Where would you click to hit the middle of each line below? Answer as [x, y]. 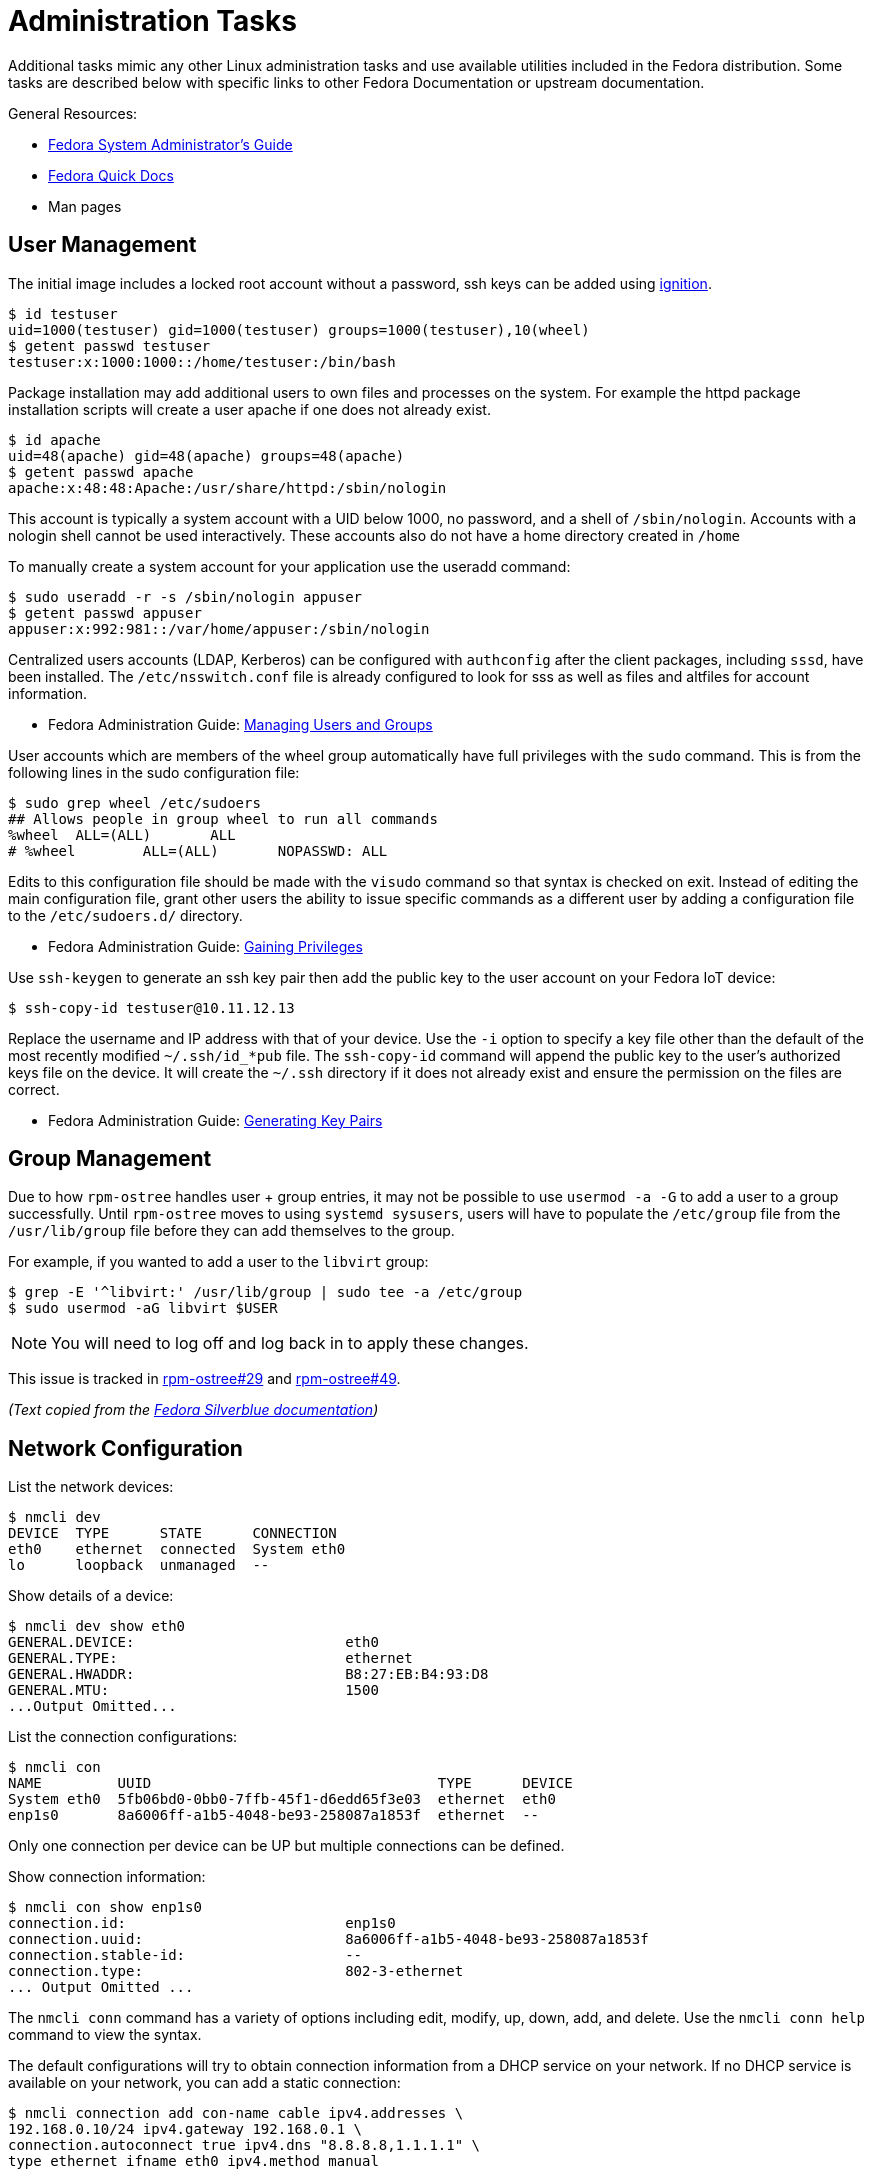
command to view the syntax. [105, 2035]
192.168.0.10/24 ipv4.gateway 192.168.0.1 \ [185, 2129]
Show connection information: [107, 1877]
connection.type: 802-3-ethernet [236, 1971]
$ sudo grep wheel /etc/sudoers [134, 802]
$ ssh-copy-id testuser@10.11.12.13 [151, 1007]
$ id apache [54, 439]
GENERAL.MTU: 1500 [193, 1690]
